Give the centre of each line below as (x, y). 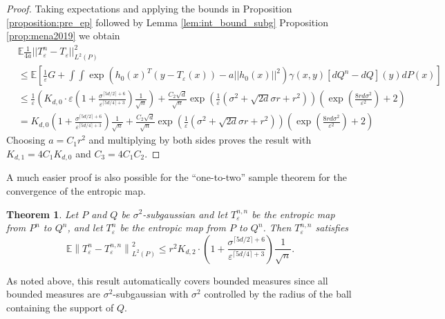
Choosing (26, 140)
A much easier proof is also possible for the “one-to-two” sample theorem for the (177, 177)
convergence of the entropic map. (76, 190)
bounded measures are (53, 294)
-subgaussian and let (185, 214)
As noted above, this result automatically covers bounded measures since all (167, 280)
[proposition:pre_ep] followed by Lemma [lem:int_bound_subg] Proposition (167, 22)
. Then (277, 228)
